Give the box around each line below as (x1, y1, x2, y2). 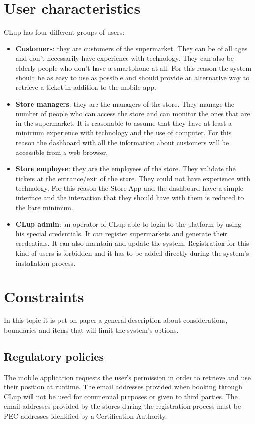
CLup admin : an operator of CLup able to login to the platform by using (15, 219, 242, 229)
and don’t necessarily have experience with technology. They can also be (15, 53, 234, 63)
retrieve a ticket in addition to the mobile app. (15, 82, 156, 92)
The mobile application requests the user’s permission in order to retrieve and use (4, 372, 251, 382)
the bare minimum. (15, 202, 73, 212)
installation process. (15, 257, 76, 268)
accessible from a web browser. (15, 147, 108, 157)
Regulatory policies (4, 348, 104, 364)
